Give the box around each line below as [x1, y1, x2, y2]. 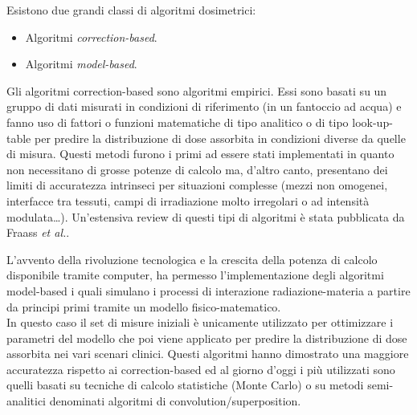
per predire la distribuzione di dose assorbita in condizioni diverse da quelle [34, 129, 406, 146]
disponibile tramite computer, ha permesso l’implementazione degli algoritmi [6, 266, 384, 283]
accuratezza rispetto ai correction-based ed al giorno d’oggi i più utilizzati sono [6, 360, 395, 377]
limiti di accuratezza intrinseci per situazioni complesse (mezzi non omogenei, [6, 177, 388, 193]
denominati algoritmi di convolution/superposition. [49, 393, 301, 409]
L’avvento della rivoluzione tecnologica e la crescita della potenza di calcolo [6, 250, 378, 267]
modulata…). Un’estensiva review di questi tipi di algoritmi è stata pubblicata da [6, 208, 405, 225]
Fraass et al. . [6, 224, 70, 241]
